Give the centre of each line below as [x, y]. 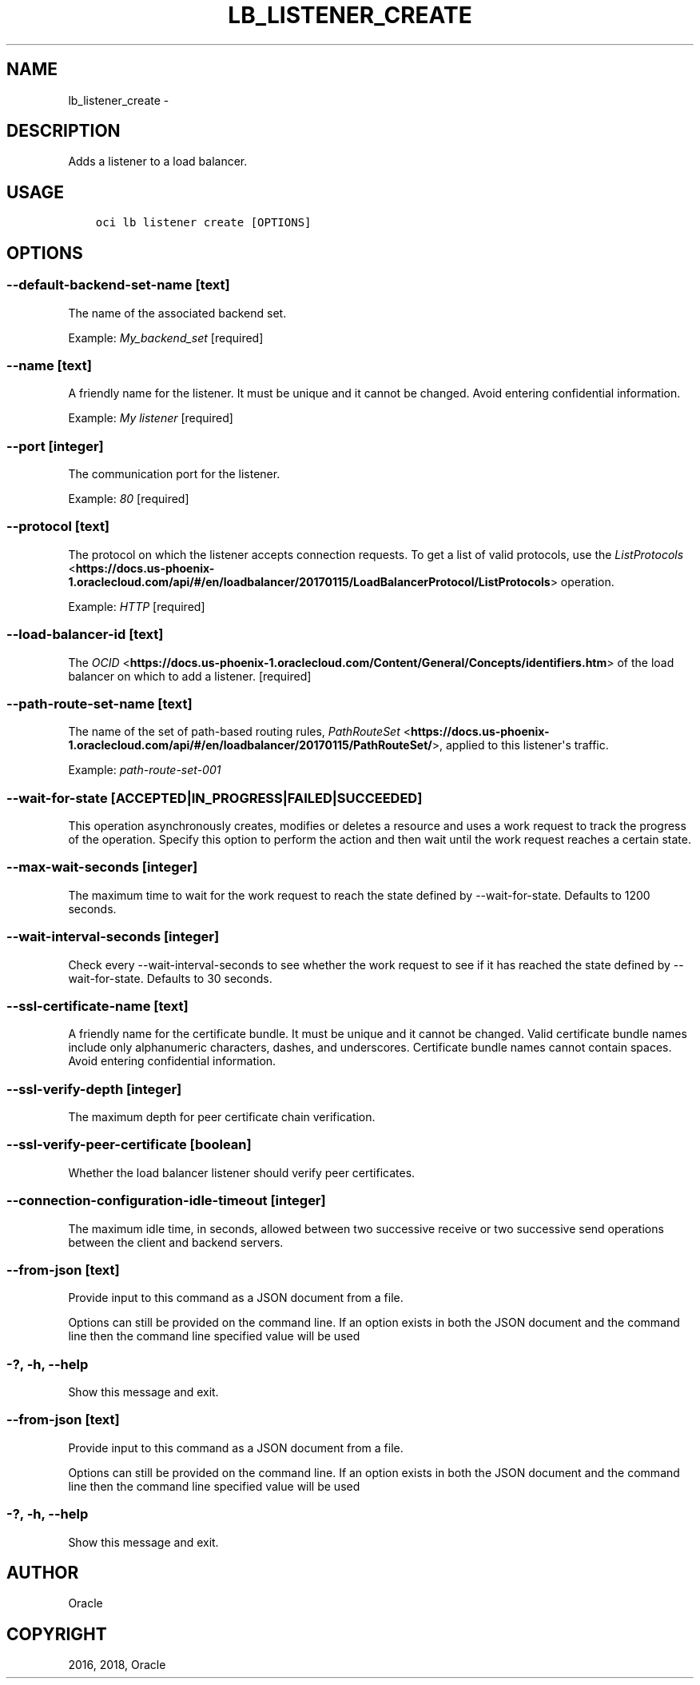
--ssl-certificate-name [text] [97, 1006]
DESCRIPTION [64, 131]
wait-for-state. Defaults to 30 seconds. [170, 978]
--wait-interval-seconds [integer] [113, 937]
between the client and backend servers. [176, 1242]
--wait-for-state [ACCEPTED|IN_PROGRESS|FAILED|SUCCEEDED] [215, 798]
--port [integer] [55, 446]
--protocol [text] [58, 527]
